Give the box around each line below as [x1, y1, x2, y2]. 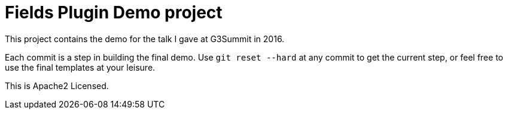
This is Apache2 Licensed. [5, 80, 109, 91]
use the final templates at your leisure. [5, 62, 156, 72]
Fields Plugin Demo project [5, 2, 223, 23]
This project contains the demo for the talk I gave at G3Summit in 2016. [5, 33, 285, 44]
